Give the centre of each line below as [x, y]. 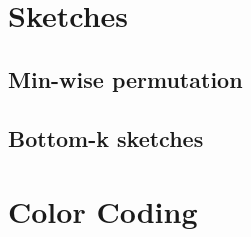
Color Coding [103, 211]
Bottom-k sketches [106, 137]
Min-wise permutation [125, 78]
